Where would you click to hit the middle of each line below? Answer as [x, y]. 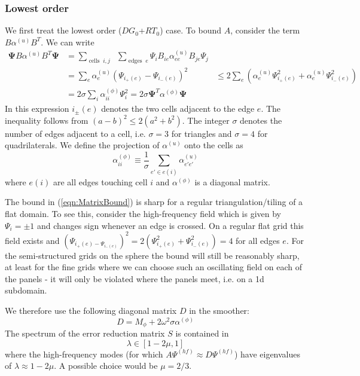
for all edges [258, 240]
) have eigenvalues [267, 354]
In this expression [37, 108]
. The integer [206, 120]
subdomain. [26, 290]
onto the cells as [214, 145]
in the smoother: [219, 311]
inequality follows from [47, 120]
